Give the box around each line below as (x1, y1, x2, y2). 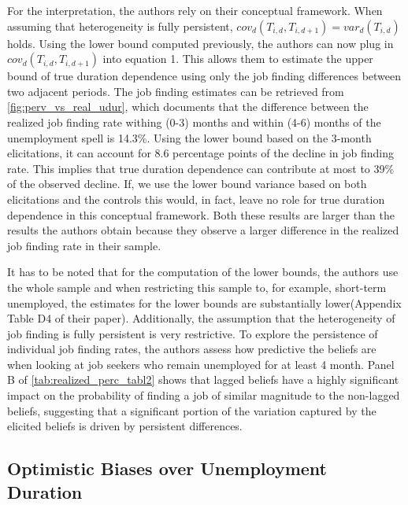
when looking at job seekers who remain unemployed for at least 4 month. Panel (7, 356, 395, 372)
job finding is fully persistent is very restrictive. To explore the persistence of (7, 325, 378, 341)
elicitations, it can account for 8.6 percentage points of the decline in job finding (7, 145, 395, 161)
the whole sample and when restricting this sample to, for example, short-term (7, 278, 387, 295)
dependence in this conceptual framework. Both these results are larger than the (7, 206, 395, 223)
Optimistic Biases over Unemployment (7, 456, 327, 481)
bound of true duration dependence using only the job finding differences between (7, 68, 402, 84)
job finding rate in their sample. (7, 237, 161, 253)
